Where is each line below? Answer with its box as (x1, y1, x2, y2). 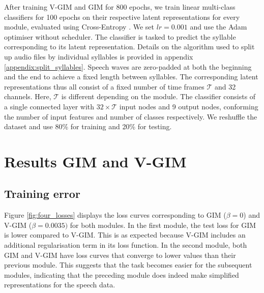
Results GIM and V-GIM (4, 151, 187, 171)
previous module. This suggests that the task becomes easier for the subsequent (4, 259, 252, 270)
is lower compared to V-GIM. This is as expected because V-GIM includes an (4, 229, 246, 240)
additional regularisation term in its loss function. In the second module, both (4, 240, 247, 250)
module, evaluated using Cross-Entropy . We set (4, 21, 154, 32)
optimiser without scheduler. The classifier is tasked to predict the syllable (4, 31, 236, 42)
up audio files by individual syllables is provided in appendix (4, 51, 193, 62)
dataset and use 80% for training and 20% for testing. (4, 121, 172, 132)
